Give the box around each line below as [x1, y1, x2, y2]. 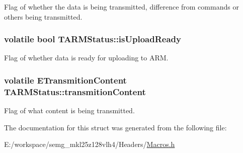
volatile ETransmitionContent [4, 73, 127, 86]
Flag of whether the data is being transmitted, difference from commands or [4, 2, 239, 12]
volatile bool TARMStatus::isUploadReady [4, 33, 181, 45]
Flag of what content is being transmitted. [4, 105, 135, 116]
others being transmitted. [4, 11, 83, 22]
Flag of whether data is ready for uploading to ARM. [4, 52, 169, 63]
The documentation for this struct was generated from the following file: [4, 122, 227, 132]
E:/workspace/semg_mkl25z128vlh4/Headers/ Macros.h [4, 139, 175, 149]
